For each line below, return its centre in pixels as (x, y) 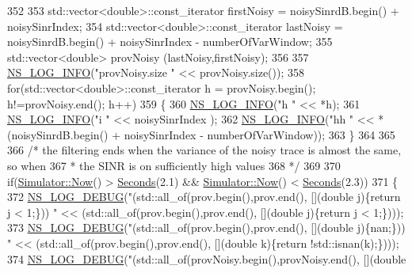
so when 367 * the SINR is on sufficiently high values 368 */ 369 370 (174, 165)
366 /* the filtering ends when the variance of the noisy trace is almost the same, (204, 150)
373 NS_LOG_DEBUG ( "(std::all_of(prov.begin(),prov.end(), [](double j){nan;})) (206, 227)
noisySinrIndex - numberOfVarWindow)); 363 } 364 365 (259, 134)
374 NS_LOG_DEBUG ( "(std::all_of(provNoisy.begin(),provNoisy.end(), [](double (207, 258)
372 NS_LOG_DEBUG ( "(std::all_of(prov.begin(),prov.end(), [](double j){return (204, 197)
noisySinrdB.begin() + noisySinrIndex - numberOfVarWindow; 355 (170, 42)
